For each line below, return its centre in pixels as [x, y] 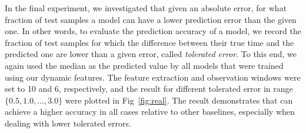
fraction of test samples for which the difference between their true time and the [149, 42]
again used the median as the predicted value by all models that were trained [144, 65]
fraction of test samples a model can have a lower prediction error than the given [151, 19]
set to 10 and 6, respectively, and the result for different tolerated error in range [149, 89]
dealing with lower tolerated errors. [68, 123]
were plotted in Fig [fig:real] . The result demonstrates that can [179, 100]
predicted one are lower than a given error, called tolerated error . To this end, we [151, 54]
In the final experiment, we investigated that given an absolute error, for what [146, 8]
